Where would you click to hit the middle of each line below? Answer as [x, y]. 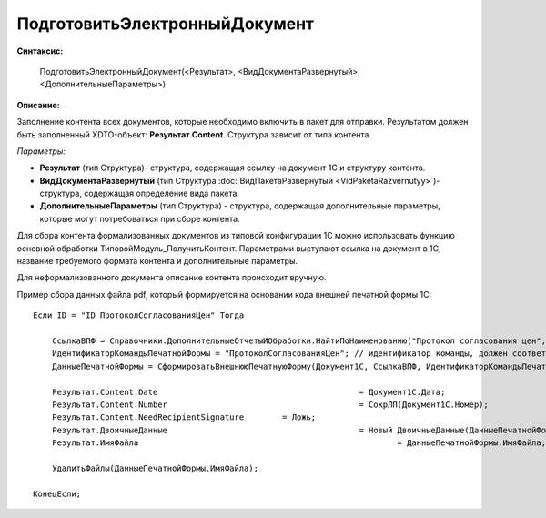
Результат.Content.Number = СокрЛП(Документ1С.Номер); [270, 404]
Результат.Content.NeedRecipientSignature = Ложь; [184, 417]
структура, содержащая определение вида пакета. [140, 193]
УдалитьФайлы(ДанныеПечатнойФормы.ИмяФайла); [155, 468]
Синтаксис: [40, 51]
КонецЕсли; [57, 493]
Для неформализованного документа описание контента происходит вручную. [172, 278]
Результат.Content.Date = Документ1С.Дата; [248, 392]
